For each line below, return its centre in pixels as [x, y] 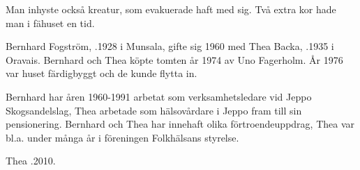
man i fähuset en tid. [50, 23]
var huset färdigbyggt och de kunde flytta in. [102, 73]
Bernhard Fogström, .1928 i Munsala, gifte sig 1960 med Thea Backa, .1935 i [170, 46]
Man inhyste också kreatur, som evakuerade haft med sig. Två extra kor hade [171, 9]
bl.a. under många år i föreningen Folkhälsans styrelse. [122, 137]
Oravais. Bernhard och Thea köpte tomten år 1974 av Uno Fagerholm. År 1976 [174, 59]
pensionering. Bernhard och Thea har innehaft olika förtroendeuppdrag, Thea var [180, 124]
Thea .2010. [31, 161]
